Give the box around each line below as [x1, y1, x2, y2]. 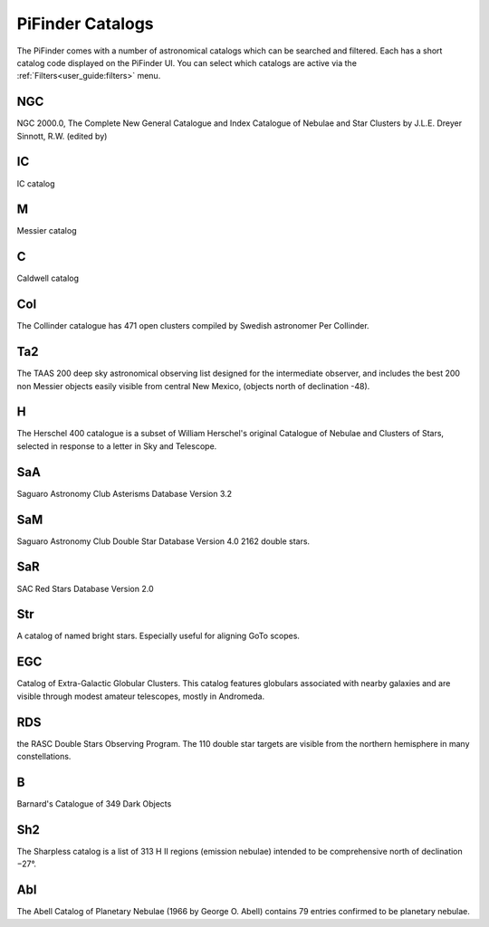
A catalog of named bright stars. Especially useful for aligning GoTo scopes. [16, 630, 301, 642]
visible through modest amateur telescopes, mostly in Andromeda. [16, 691, 265, 702]
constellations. [16, 751, 72, 762]
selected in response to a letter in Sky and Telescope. [16, 440, 217, 452]
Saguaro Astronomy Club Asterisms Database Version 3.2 [16, 488, 233, 499]
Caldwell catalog [16, 272, 80, 284]
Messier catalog [16, 225, 77, 236]
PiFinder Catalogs [16, 14, 154, 33]
